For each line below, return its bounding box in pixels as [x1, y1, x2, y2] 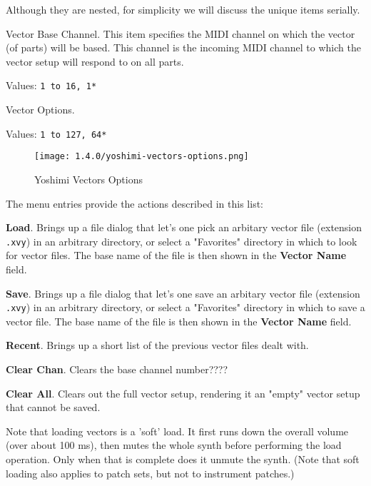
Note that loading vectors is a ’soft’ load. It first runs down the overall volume [6, 423, 349, 438]
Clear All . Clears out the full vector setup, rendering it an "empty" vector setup [6, 385, 360, 400]
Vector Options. [6, 102, 75, 117]
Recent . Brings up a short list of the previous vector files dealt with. [6, 338, 309, 353]
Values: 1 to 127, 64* [6, 126, 107, 141]
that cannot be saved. [6, 400, 101, 415]
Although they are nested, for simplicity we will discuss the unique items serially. [6, 2, 360, 16]
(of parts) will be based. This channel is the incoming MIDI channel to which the [6, 40, 361, 55]
